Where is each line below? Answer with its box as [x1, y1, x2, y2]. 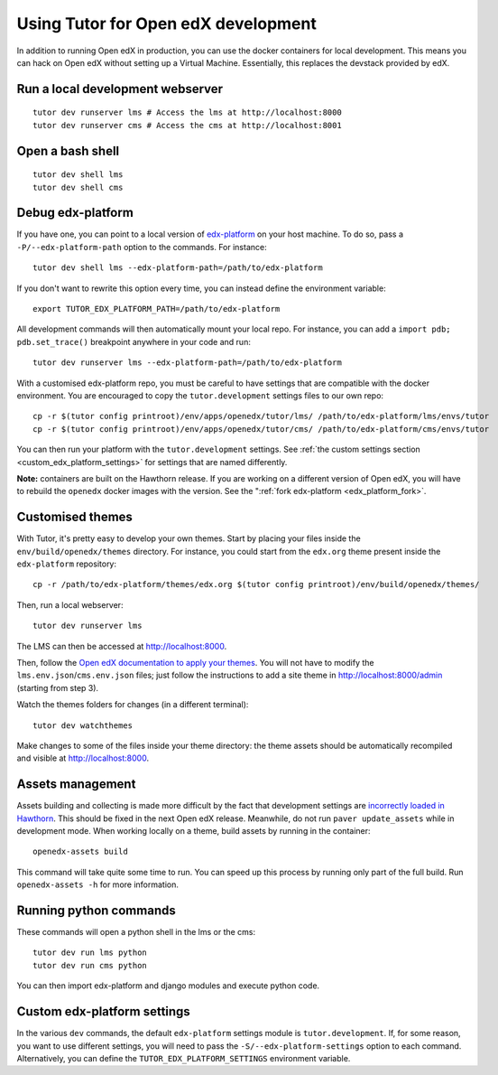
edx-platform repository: [16, 558, 117, 569]
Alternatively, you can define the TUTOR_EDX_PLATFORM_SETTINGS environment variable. [16, 1052, 351, 1063]
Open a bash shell [16, 143, 120, 158]
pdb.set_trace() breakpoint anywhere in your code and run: [16, 336, 252, 347]
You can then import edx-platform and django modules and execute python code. [16, 980, 320, 991]
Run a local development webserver [16, 81, 224, 97]
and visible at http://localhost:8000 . [16, 752, 149, 763]
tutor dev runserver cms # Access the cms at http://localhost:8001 [32, 120, 342, 130]
